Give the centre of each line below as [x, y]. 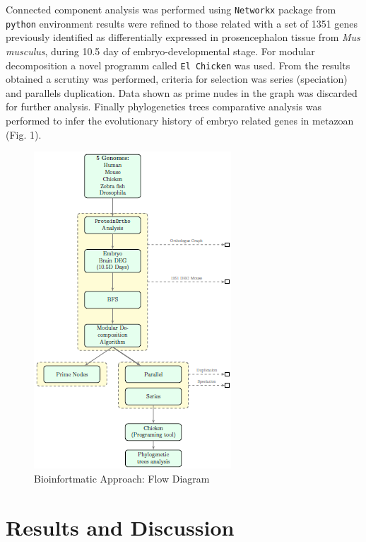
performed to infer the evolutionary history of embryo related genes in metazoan [180, 120]
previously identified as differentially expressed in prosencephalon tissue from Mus [183, 37]
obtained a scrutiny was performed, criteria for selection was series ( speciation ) [177, 79]
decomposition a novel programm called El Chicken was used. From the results [178, 65]
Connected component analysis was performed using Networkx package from [171, 9]
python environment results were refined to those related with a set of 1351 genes [182, 23]
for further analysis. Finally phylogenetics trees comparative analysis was [164, 106]
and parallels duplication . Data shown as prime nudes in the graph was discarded [182, 92]
